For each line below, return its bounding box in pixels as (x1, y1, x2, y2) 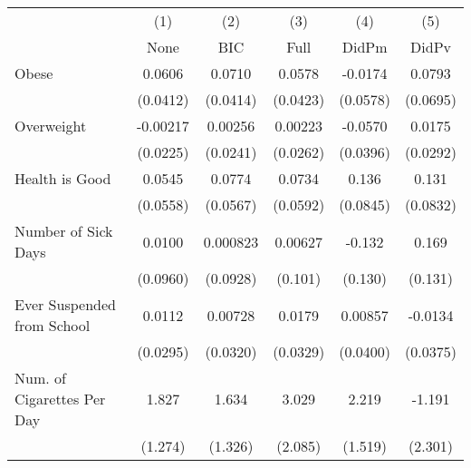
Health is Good (14, 168, 111, 189)
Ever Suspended (14, 294, 116, 315)
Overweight (14, 115, 87, 136)
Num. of (14, 367, 66, 388)
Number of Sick (14, 220, 113, 241)
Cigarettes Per (14, 388, 106, 409)
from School (14, 315, 91, 336)
